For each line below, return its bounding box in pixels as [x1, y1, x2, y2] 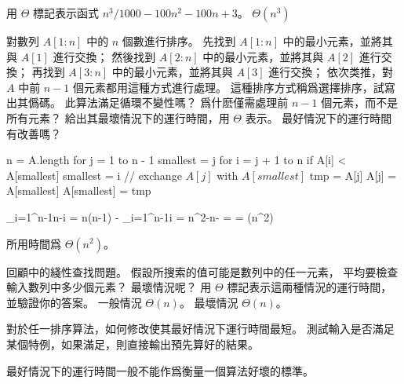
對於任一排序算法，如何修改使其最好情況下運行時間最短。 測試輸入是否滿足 [6, 320, 395, 337]
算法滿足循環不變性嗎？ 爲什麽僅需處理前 [75, 94, 289, 111]
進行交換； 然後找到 [53, 48, 156, 64]
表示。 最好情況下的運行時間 [245, 109, 392, 126]
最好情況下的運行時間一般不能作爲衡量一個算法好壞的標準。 [6, 362, 314, 379]
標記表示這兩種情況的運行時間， [227, 279, 392, 295]
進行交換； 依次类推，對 [268, 64, 393, 80]
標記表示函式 [33, 5, 100, 20]
